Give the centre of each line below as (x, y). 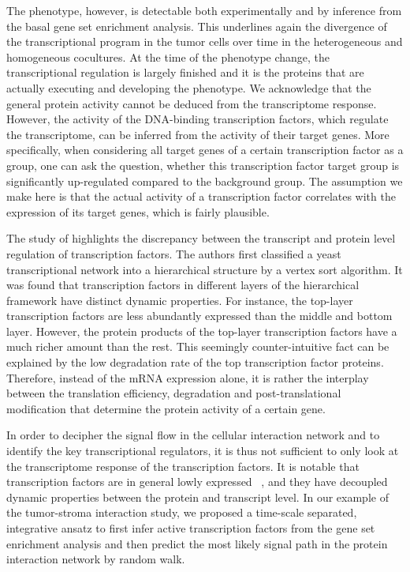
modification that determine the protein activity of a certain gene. (166, 408)
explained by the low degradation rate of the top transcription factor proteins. (195, 362)
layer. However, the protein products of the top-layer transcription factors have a (202, 331)
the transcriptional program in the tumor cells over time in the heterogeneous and (205, 41)
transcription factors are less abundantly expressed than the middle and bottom (199, 316)
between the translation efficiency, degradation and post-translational (174, 393)
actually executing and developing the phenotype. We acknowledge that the (189, 87)
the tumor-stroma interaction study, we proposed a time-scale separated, (182, 512)
